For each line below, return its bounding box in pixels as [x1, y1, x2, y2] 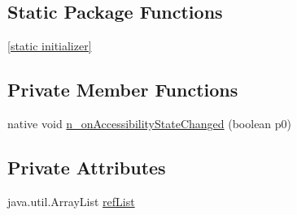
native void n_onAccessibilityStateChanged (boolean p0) [7, 115, 292, 131]
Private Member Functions [7, 77, 238, 102]
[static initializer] [7, 37, 92, 54]
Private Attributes [7, 154, 166, 179]
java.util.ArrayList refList [7, 192, 135, 209]
